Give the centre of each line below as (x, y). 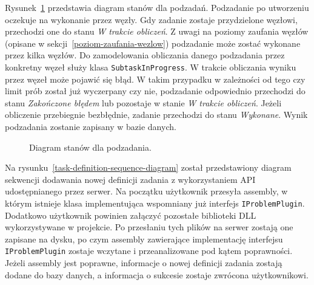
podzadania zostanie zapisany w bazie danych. (91, 126)
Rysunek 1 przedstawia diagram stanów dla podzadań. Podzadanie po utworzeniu (157, 7)
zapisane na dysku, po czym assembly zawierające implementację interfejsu (144, 239)
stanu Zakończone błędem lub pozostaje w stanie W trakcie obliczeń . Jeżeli (143, 102)
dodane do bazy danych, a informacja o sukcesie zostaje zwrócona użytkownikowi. (157, 274)
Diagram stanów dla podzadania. (90, 147)
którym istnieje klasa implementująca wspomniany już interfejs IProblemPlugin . (155, 203)
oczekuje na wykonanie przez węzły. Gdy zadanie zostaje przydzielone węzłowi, (151, 19)
